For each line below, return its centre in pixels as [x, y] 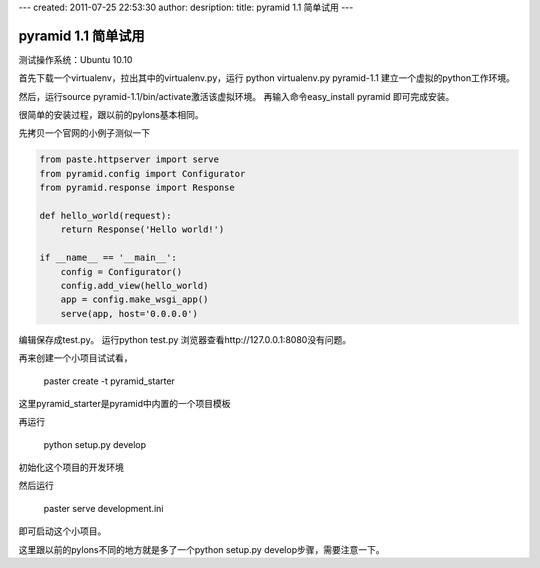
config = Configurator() [121, 271]
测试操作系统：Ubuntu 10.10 [75, 59]
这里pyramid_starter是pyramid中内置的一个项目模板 [124, 403]
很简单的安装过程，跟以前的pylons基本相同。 [111, 115]
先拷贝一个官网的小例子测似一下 [84, 133]
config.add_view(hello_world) [134, 285]
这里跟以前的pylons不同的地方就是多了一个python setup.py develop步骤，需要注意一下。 [201, 549]
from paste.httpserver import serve [129, 159]
